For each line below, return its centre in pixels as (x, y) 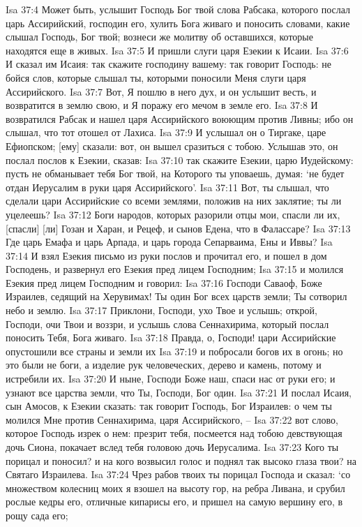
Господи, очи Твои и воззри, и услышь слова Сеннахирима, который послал (167, 324)
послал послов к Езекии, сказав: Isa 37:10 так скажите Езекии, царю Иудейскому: (180, 159)
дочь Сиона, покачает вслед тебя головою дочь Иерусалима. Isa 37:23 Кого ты (172, 447)
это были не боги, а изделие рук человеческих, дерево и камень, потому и (164, 365)
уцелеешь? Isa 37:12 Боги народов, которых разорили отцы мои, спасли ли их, (173, 214)
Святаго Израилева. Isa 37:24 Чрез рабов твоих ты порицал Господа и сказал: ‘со (178, 474)
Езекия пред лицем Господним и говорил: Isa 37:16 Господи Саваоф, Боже (164, 282)
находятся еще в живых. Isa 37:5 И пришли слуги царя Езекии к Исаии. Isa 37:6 (177, 50)
